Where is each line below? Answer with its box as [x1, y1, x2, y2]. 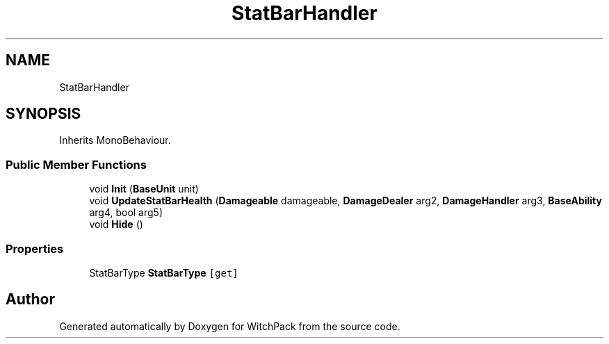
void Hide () [89, 218, 143, 231]
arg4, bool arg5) [89, 206, 163, 219]
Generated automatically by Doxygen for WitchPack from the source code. [59, 320, 400, 332]
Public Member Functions [6, 157, 147, 172]
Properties [6, 241, 64, 256]
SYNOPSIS [6, 105, 81, 123]
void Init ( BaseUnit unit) [89, 183, 199, 195]
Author [6, 290, 55, 309]
